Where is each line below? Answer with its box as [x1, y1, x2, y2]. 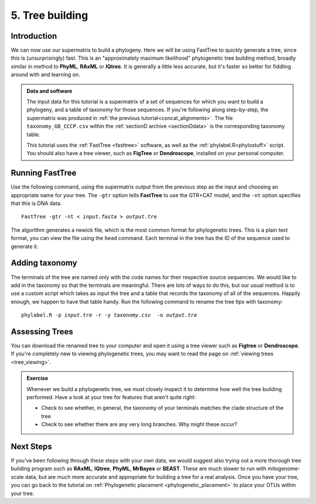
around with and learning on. [11, 71, 80, 78]
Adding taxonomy [11, 258, 77, 268]
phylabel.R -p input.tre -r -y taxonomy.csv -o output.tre [21, 312, 197, 318]
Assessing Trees [11, 327, 73, 337]
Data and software [26, 87, 73, 94]
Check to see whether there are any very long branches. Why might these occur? [41, 421, 238, 428]
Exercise [26, 375, 49, 382]
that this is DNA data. [11, 200, 62, 207]
